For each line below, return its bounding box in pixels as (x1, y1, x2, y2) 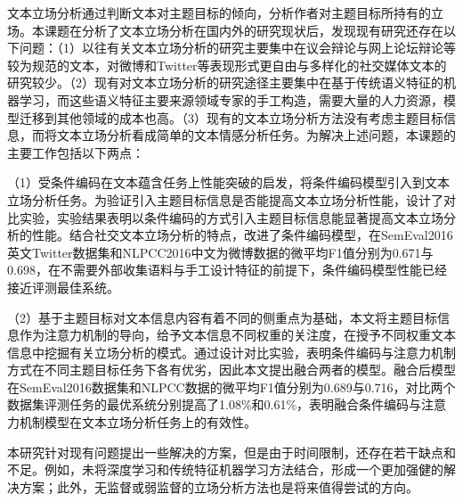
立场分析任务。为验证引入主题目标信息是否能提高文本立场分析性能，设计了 (7, 190, 443, 209)
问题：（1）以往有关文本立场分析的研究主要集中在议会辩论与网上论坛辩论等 (19, 38, 456, 57)
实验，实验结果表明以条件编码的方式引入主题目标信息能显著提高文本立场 (19, 208, 443, 226)
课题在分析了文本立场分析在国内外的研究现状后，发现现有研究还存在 (44, 21, 443, 39)
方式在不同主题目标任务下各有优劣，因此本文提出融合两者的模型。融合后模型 (7, 360, 456, 379)
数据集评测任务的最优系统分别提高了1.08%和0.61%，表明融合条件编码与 (7, 395, 422, 414)
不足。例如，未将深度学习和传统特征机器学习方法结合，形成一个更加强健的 (7, 460, 443, 479)
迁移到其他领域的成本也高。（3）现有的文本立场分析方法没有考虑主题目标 (19, 108, 443, 127)
